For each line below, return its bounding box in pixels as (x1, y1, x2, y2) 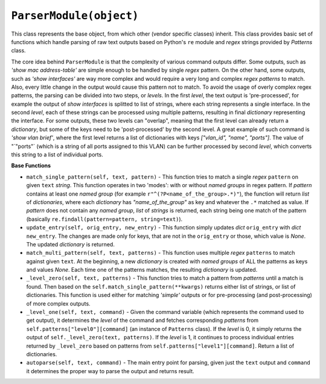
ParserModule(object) (11, 9, 139, 22)
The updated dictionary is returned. (26, 240, 115, 248)
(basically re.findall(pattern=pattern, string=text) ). (26, 215, 183, 223)
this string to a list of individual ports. (11, 151, 104, 158)
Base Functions (11, 162, 51, 169)
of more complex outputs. (26, 299, 91, 307)
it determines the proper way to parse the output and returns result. (26, 367, 194, 374)
